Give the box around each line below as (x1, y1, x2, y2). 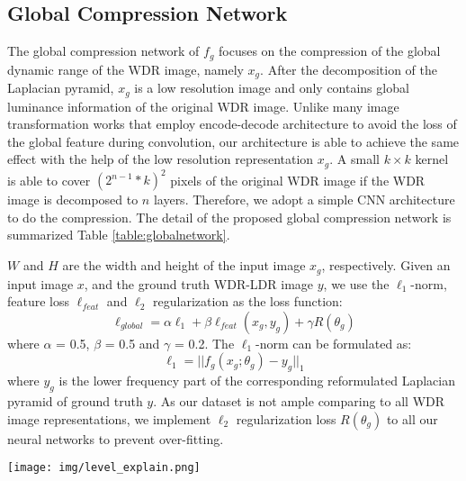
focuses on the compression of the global (219, 41, 441, 60)
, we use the (323, 274, 390, 293)
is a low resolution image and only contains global (134, 78, 409, 97)
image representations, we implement (7, 409, 211, 428)
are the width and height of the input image (62, 256, 306, 275)
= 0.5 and (104, 333, 160, 352)
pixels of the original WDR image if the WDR (170, 170, 426, 189)
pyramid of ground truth (7, 391, 143, 410)
